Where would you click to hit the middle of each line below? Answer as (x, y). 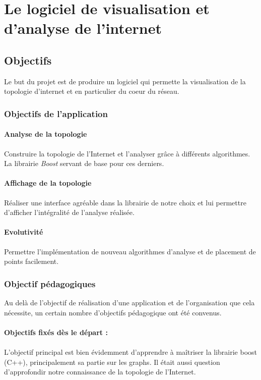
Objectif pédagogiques (50, 283)
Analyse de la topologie (46, 134)
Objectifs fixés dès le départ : (56, 332)
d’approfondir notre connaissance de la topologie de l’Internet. (100, 372)
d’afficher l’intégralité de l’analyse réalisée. (69, 212)
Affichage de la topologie (48, 183)
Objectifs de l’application (56, 113)
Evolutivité (24, 232)
